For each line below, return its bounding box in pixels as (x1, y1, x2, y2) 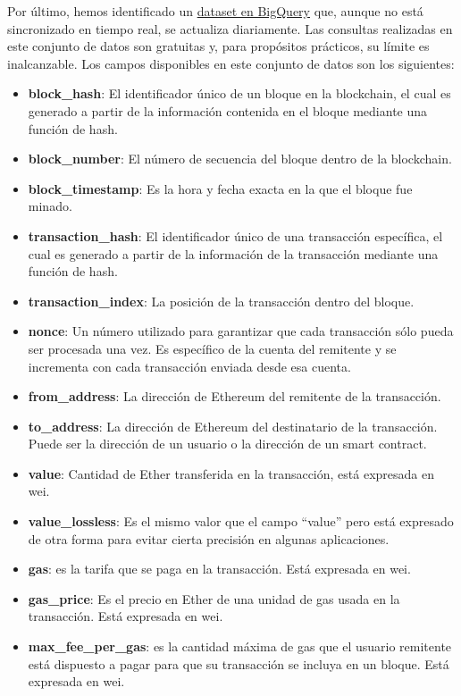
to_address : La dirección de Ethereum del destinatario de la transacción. (28, 416, 438, 435)
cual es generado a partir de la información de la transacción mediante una (28, 244, 439, 263)
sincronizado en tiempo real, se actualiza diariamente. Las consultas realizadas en (7, 19, 453, 38)
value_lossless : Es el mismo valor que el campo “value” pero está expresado (28, 512, 454, 531)
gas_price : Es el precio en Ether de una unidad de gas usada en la (28, 589, 400, 608)
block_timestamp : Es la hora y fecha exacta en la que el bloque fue (28, 179, 413, 197)
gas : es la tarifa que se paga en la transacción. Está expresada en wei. (28, 559, 411, 578)
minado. (28, 197, 72, 215)
